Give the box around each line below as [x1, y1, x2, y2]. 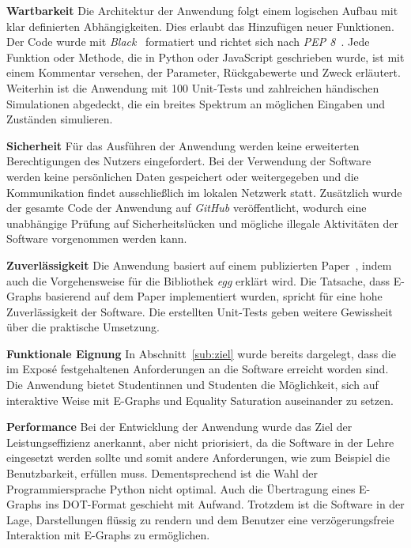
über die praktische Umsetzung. [6, 319, 160, 335]
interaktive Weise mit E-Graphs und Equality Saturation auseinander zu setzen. [6, 391, 394, 408]
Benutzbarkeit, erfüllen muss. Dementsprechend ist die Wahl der [6, 465, 319, 482]
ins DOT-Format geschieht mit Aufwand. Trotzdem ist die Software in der [45, 496, 405, 512]
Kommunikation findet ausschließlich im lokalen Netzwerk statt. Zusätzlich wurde [6, 183, 402, 200]
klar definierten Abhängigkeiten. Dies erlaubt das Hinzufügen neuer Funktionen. [6, 17, 394, 34]
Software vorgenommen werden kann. [6, 230, 187, 247]
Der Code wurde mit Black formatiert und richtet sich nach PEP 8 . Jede [6, 33, 370, 50]
